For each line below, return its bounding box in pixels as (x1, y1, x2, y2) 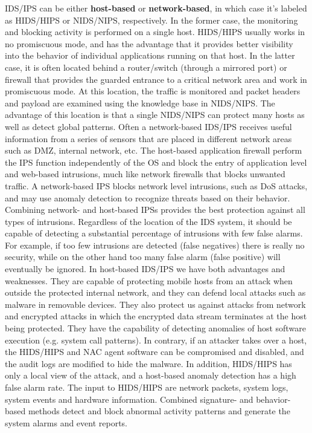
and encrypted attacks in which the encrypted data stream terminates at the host (5, 310, 307, 322)
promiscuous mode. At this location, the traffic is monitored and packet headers (5, 85, 301, 97)
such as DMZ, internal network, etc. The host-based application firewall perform (5, 144, 302, 157)
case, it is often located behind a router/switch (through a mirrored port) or (5, 60, 287, 73)
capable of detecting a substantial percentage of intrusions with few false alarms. (5, 227, 303, 239)
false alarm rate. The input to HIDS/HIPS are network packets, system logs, (5, 381, 288, 393)
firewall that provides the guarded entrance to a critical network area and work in (5, 73, 307, 85)
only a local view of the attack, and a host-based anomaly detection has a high (5, 369, 296, 382)
